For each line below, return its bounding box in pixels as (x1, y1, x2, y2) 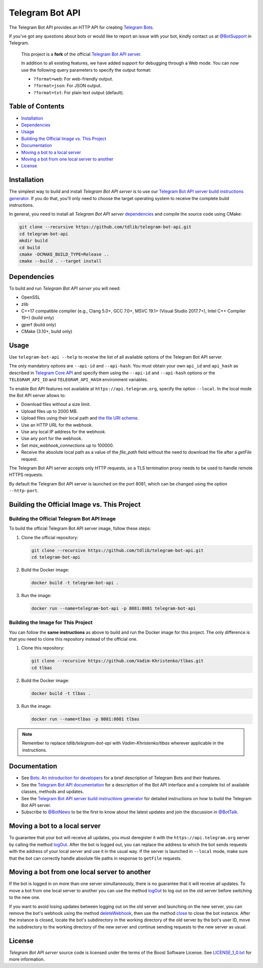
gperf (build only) (21, 322, 56, 327)
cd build (19, 244, 40, 250)
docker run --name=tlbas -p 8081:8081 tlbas (31, 716, 140, 722)
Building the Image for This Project (9, 619, 93, 626)
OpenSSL (21, 294, 40, 300)
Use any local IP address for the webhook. (21, 428, 107, 434)
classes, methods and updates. (21, 788, 84, 795)
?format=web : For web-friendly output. (33, 76, 113, 81)
